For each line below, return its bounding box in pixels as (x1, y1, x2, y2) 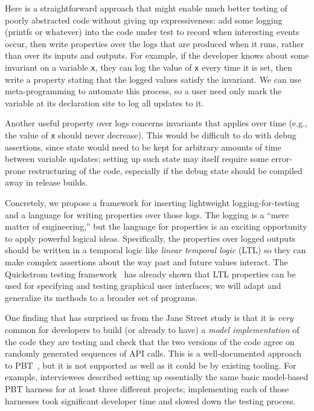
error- (271, 152, 292, 165)
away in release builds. (5, 176, 88, 189)
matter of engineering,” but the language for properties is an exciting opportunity (5, 220, 307, 233)
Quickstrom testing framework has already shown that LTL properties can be (5, 267, 296, 280)
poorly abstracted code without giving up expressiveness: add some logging (5, 13, 283, 26)
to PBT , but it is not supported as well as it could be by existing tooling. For (5, 358, 296, 371)
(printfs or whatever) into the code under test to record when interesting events (5, 25, 300, 38)
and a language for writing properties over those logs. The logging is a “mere (5, 208, 289, 221)
